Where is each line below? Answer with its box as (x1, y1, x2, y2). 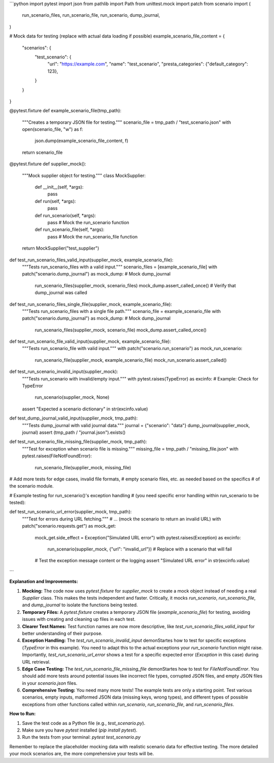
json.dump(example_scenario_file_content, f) (35, 137, 129, 144)
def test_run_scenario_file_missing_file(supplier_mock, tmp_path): (9, 439, 147, 445)
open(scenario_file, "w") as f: (22, 126, 83, 132)
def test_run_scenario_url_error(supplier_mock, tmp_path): (9, 509, 132, 515)
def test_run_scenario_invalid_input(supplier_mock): (9, 368, 119, 375)
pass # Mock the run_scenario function (47, 219, 129, 225)
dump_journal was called (35, 290, 87, 296)
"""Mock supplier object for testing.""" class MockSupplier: (22, 172, 146, 179)
